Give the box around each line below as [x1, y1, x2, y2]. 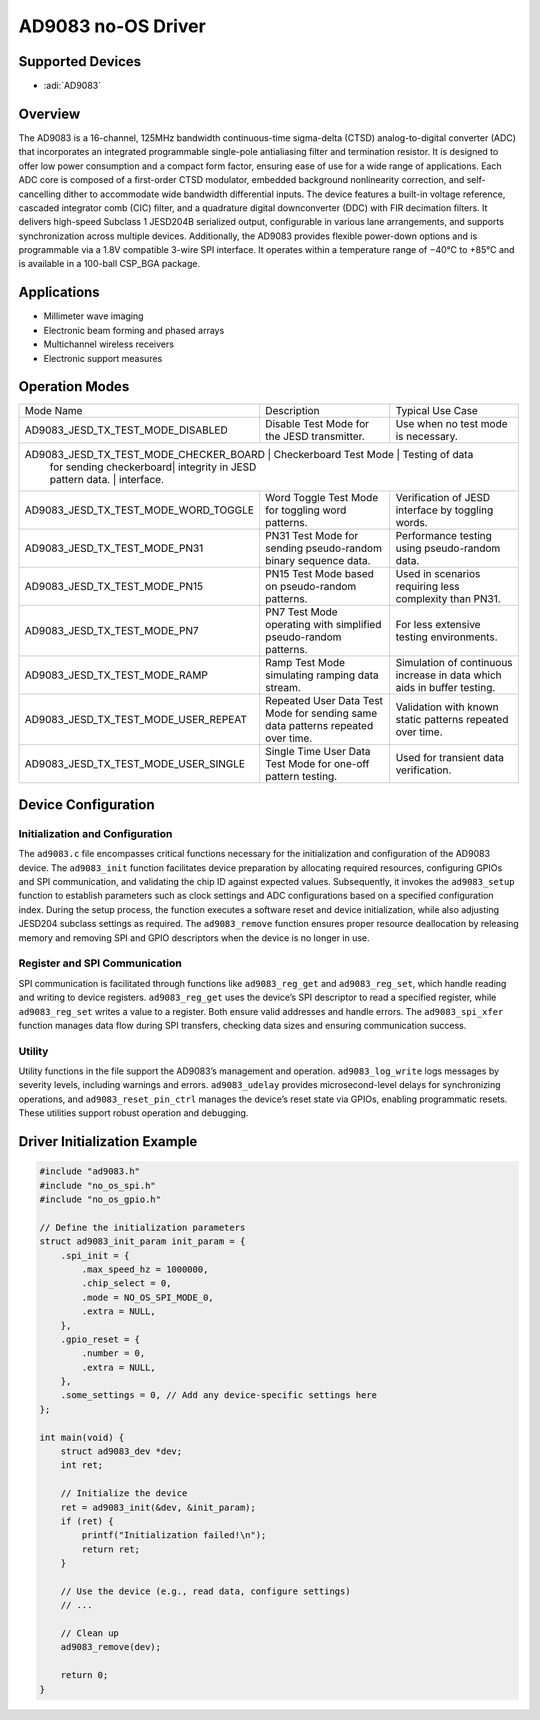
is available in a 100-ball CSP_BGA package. [18, 258, 201, 270]
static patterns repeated [395, 713, 509, 727]
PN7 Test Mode [265, 605, 339, 619]
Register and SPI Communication [18, 956, 182, 970]
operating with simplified [265, 618, 382, 632]
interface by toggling [395, 503, 494, 517]
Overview [18, 105, 81, 122]
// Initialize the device [60, 1488, 188, 1499]
